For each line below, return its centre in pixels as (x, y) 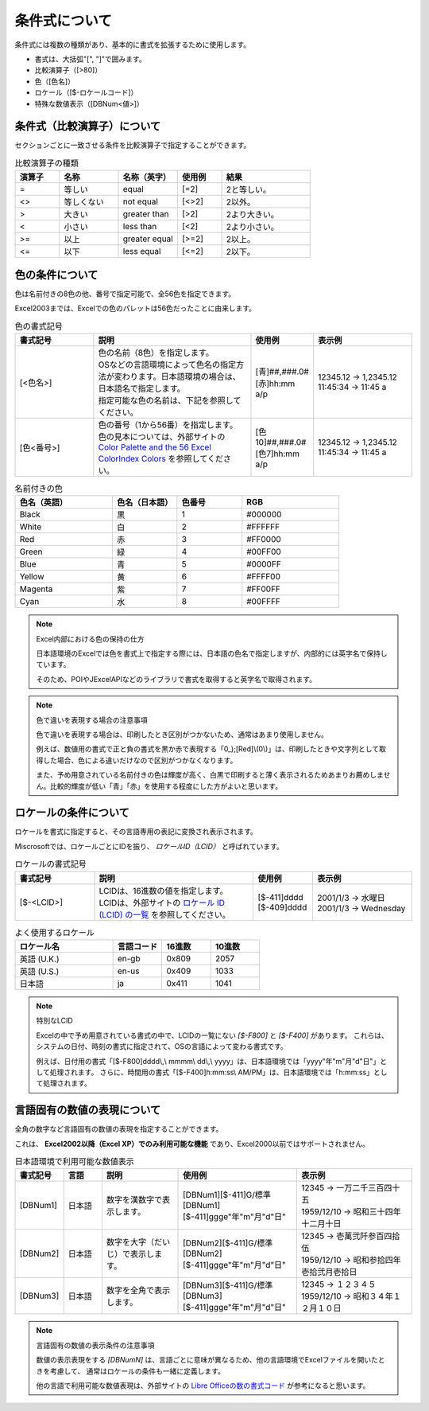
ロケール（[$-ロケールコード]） (86, 92)
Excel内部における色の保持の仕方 (90, 639)
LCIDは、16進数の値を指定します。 (163, 891)
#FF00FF (264, 589)
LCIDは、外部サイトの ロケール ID (162, 902)
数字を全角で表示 (138, 1291)
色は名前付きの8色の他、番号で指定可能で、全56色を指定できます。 (125, 294)
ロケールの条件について (72, 813)
